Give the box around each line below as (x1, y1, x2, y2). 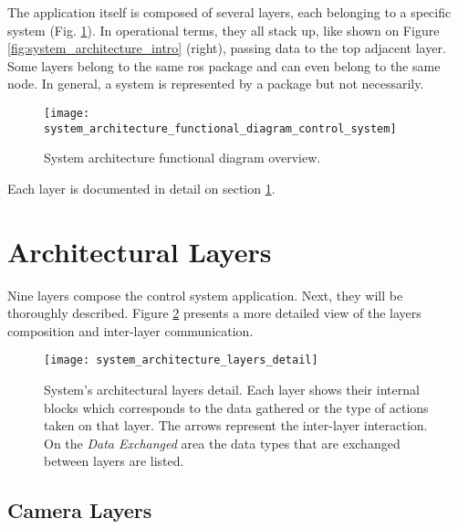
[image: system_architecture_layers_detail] (44, 354, 318, 367)
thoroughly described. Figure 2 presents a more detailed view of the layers (7, 303, 422, 323)
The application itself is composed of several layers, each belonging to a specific (7, 3, 452, 21)
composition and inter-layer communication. (7, 321, 254, 340)
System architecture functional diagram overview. (44, 148, 321, 167)
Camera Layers (7, 496, 152, 524)
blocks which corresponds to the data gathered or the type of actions (44, 397, 429, 417)
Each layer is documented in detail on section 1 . (7, 178, 276, 197)
